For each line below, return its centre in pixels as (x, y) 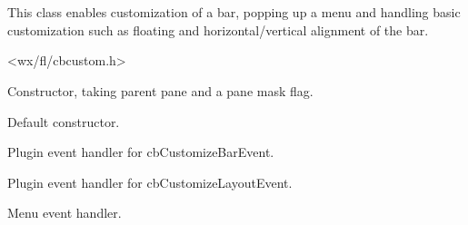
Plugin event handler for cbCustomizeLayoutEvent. (150, 182)
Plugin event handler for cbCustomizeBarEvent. (141, 152)
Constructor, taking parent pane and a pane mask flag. (160, 90)
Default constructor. (64, 121)
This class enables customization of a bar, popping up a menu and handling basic (234, 12)
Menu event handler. (65, 213)
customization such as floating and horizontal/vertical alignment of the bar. (218, 29)
